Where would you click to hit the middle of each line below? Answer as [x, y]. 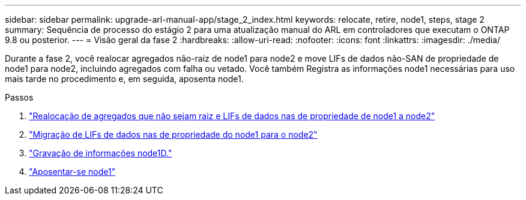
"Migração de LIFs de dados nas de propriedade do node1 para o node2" [173, 134]
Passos [19, 97]
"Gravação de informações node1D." [101, 153]
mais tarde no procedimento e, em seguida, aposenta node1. [124, 79]
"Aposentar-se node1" [72, 172]
